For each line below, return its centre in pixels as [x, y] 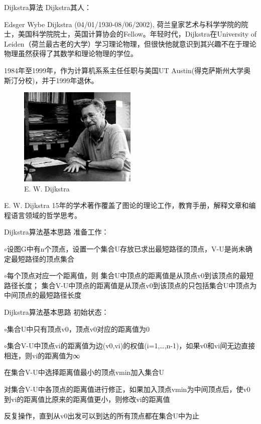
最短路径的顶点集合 [42, 258]
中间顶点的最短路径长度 [43, 295]
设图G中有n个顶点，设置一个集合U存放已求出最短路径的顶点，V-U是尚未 [126, 249]
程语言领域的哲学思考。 [43, 215]
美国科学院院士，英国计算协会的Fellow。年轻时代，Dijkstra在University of [137, 34]
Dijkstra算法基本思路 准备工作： [56, 232]
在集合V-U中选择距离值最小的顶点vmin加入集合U [84, 372]
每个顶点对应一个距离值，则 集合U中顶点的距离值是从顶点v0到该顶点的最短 [130, 275]
